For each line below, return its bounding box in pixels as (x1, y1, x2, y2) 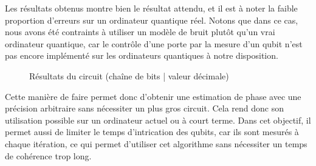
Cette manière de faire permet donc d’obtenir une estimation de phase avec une (5, 90, 301, 102)
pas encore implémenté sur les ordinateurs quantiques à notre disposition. (5, 49, 278, 62)
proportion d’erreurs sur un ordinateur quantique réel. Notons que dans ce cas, (5, 13, 298, 26)
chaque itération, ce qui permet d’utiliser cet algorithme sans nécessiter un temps (5, 137, 307, 150)
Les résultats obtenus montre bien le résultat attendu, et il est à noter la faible (5, 2, 298, 14)
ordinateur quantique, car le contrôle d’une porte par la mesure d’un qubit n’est (5, 37, 303, 50)
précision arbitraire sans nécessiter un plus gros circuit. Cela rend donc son (5, 102, 284, 115)
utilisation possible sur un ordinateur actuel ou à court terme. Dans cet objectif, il (5, 113, 311, 126)
